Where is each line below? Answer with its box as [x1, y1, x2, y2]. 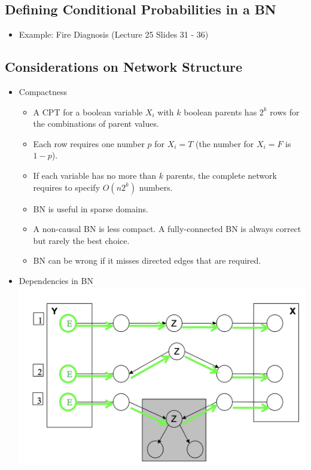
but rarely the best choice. [33, 234, 130, 246]
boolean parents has [184, 105, 257, 118]
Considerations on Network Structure [5, 57, 243, 76]
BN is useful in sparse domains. [33, 202, 148, 215]
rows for [270, 105, 300, 118]
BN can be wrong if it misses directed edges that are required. [33, 254, 261, 267]
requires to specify [33, 181, 100, 193]
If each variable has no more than [33, 169, 157, 181]
